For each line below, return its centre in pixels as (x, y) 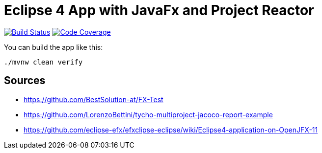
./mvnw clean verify (43, 62)
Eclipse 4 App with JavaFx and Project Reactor (159, 10)
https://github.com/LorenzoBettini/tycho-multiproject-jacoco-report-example (148, 114)
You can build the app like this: (54, 47)
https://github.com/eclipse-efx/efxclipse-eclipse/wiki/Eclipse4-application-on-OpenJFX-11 (171, 130)
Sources (25, 81)
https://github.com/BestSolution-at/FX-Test (94, 99)
